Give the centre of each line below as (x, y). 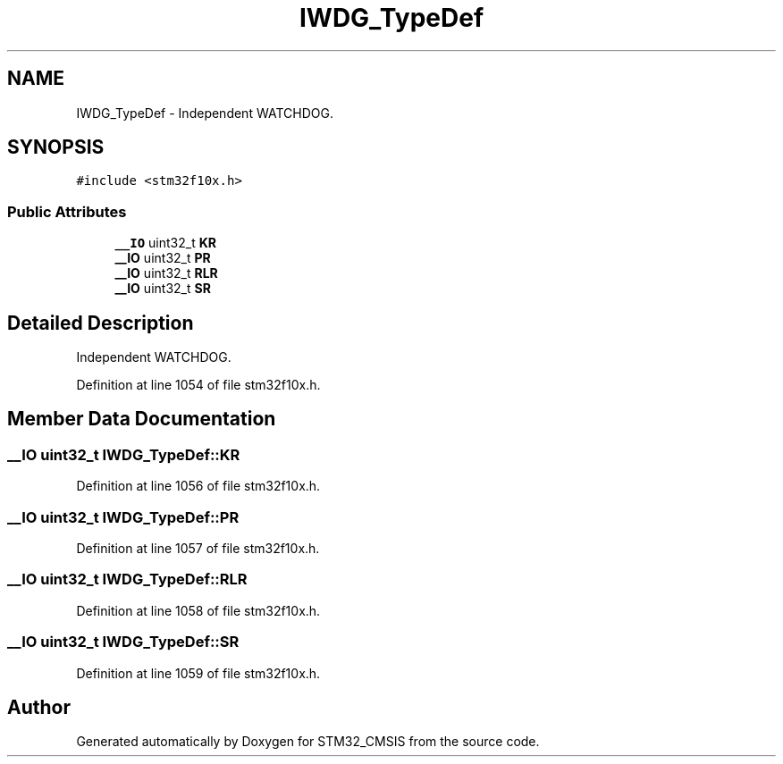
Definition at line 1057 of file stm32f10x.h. (198, 548)
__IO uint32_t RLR (166, 273)
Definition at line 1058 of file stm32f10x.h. (198, 610)
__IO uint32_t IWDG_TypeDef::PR (123, 517)
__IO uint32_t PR (163, 258)
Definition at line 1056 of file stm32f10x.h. (198, 486)
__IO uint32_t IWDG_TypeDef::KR (124, 454)
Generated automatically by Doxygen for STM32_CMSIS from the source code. (308, 742)
